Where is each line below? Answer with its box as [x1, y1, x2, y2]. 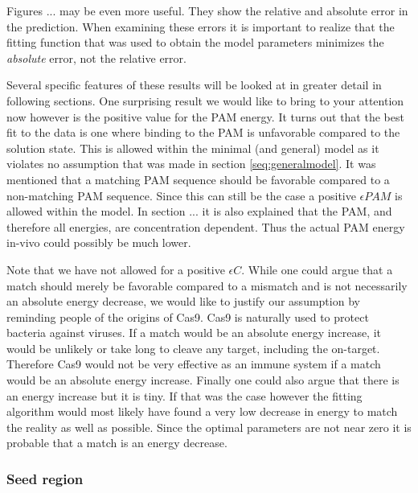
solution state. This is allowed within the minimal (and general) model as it [6, 139, 379, 156]
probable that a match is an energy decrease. [6, 434, 227, 451]
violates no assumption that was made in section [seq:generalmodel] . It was [6, 155, 376, 172]
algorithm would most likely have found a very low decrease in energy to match [6, 403, 398, 420]
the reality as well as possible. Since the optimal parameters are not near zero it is [6, 418, 412, 435]
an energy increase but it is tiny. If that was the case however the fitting [6, 387, 363, 404]
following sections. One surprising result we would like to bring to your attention [6, 92, 404, 109]
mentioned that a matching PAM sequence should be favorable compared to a [6, 170, 390, 187]
